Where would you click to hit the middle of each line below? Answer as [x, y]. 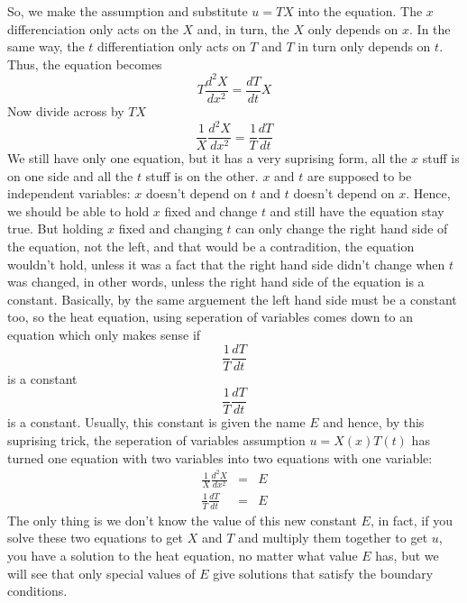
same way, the [46, 46]
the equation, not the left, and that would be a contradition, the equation [211, 247]
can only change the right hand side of [342, 228]
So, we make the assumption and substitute [128, 11]
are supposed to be [360, 175]
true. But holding [55, 228]
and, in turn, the [243, 28]
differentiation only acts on [172, 46]
